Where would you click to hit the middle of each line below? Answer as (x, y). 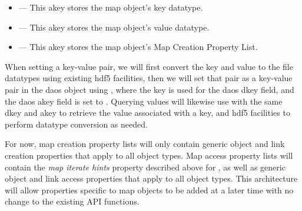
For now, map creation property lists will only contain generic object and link (145, 144)
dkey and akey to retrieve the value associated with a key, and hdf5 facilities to (147, 113)
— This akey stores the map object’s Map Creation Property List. (138, 47)
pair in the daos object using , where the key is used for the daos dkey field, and (150, 89)
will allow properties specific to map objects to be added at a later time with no (149, 190)
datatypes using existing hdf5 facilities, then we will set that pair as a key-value (149, 78)
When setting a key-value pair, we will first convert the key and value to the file (149, 66)
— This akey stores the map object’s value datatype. (114, 27)
